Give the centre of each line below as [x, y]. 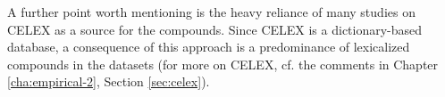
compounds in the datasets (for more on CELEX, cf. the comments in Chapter [223, 64]
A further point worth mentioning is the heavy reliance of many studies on [211, 12]
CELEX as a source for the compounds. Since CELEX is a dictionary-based [215, 29]
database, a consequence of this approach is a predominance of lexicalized [209, 47]
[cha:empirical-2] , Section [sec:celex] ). [109, 81]
